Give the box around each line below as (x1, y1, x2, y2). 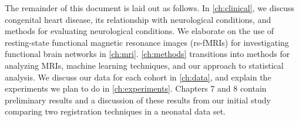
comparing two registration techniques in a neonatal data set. (5, 105, 226, 117)
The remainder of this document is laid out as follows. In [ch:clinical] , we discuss (5, 2, 294, 14)
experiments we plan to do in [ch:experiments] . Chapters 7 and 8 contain (5, 82, 267, 95)
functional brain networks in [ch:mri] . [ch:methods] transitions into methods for (5, 48, 290, 60)
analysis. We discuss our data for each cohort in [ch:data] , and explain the (5, 70, 271, 83)
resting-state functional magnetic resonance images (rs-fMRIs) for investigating (5, 36, 289, 48)
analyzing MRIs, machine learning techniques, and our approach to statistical (5, 59, 284, 71)
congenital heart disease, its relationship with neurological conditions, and (5, 13, 271, 25)
